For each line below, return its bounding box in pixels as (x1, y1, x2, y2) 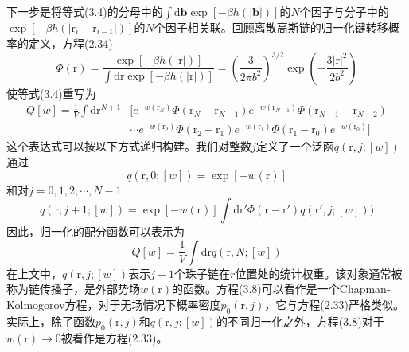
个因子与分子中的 (299, 3, 389, 19)
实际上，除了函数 (6, 312, 95, 329)
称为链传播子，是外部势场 (6, 280, 140, 297)
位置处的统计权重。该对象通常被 (235, 264, 403, 281)
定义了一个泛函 (255, 138, 334, 154)
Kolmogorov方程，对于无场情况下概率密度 (6, 295, 221, 312)
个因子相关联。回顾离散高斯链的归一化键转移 (154, 19, 388, 35)
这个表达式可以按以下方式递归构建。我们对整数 (6, 138, 251, 154)
